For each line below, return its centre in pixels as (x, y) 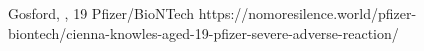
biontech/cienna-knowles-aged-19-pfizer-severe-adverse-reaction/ (203, 32)
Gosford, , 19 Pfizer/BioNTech (101, 13)
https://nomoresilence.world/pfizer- (307, 13)
